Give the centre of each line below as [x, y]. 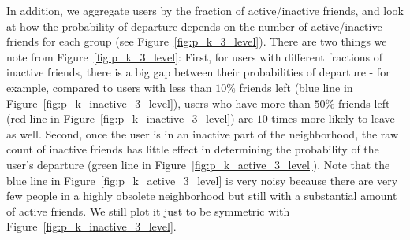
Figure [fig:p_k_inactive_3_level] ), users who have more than [158, 103]
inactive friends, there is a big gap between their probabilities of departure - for [198, 72]
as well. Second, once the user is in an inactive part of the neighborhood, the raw [202, 133]
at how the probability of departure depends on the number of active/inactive [194, 26]
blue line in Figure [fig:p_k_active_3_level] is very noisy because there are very [202, 180]
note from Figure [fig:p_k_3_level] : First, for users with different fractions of [195, 56]
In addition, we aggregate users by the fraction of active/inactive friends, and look [205, 10]
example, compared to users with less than [109, 87]
